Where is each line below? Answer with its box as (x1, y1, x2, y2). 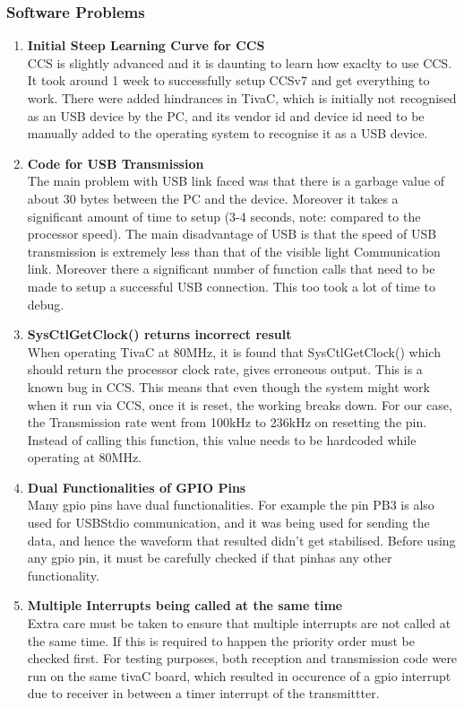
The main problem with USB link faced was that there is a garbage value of (27, 171, 444, 190)
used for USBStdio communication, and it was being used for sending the (27, 513, 430, 532)
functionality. (27, 565, 99, 584)
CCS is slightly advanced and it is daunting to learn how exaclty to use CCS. (27, 53, 452, 72)
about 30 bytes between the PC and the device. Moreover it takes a (27, 188, 399, 207)
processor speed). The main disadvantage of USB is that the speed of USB (27, 224, 437, 243)
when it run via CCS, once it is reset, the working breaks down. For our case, (27, 395, 452, 414)
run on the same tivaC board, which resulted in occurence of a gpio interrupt (27, 666, 451, 685)
